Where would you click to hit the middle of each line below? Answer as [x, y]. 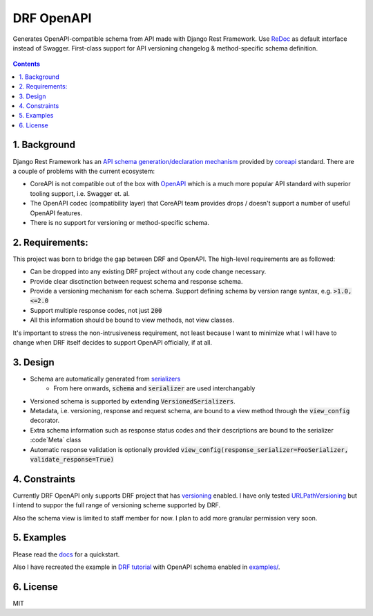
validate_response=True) [72, 459]
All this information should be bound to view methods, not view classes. [132, 320]
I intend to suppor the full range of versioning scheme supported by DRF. [117, 505]
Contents [27, 64]
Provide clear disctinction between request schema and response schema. [136, 281]
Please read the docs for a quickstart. [66, 554]
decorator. [45, 420]
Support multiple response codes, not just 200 [96, 310]
